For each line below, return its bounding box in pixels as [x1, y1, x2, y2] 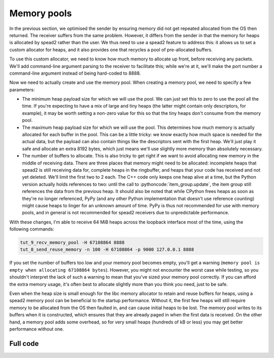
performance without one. [9, 326, 64, 332]
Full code [9, 339, 39, 348]
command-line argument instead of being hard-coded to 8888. [9, 70, 141, 76]
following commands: [9, 226, 54, 232]
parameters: [9, 86, 35, 92]
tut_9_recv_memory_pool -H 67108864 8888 [20, 240, 125, 246]
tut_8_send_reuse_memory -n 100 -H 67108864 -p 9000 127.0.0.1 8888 [20, 247, 194, 252]
